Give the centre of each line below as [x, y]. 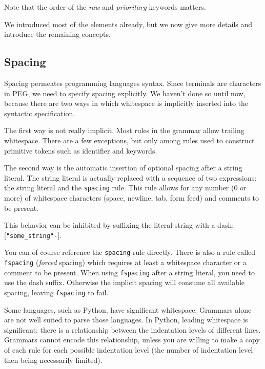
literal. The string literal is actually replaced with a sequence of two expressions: [130, 177]
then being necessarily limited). [53, 360]
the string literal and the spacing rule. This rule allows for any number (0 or [125, 188]
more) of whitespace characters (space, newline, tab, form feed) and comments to [132, 197]
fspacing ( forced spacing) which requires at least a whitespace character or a [125, 262]
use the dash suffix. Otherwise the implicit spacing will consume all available [125, 282]
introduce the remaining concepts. [57, 34]
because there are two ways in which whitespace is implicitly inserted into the [126, 103]
